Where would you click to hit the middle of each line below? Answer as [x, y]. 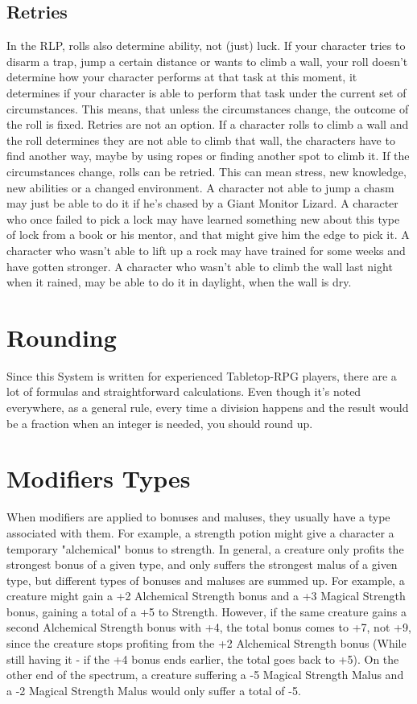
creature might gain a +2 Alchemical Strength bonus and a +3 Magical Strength [206, 596]
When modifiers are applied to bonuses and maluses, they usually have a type [198, 517]
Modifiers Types [99, 478]
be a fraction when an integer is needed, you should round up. [160, 423]
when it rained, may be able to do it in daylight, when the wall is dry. [179, 282]
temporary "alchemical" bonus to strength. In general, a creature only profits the [205, 548]
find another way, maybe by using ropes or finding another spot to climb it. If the [208, 156]
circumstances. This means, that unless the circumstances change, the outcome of [208, 108]
